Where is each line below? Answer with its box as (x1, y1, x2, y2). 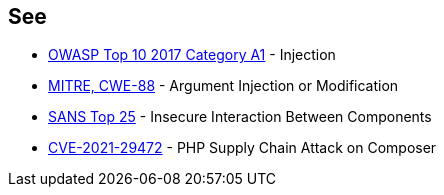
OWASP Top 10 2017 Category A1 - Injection (48, 46, 336, 64)
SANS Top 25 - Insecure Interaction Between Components (48, 108, 432, 126)
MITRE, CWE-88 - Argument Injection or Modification (48, 77, 399, 95)
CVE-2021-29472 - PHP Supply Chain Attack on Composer (48, 139, 437, 157)
